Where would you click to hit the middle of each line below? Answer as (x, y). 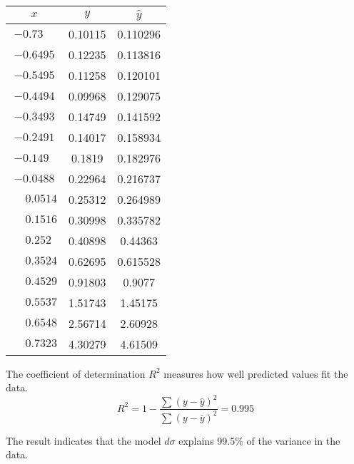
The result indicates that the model (84, 440)
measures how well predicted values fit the (256, 373)
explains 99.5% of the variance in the (259, 440)
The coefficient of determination (76, 373)
